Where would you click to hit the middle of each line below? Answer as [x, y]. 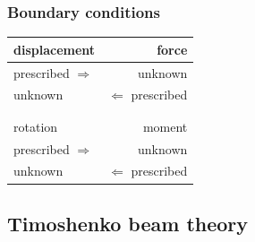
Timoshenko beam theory [128, 223]
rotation [36, 126]
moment [165, 126]
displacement [55, 49]
